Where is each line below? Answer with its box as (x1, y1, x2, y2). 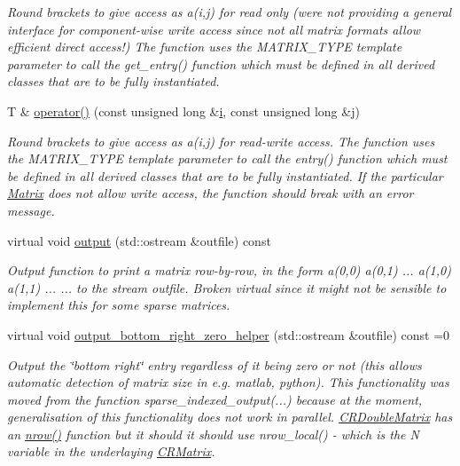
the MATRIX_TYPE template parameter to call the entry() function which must (7, 149, 448, 168)
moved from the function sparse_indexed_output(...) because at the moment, (7, 390, 423, 408)
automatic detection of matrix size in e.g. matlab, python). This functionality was (7, 373, 449, 391)
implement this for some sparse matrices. (7, 296, 230, 314)
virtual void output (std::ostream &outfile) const (7, 231, 271, 249)
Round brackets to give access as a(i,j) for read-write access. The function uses (7, 131, 435, 150)
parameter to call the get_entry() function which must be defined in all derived (7, 54, 435, 73)
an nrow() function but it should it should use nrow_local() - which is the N (7, 424, 419, 443)
